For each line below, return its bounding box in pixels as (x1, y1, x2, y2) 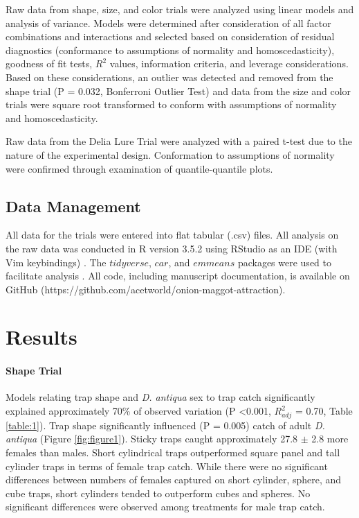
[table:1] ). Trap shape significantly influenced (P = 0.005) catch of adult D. (6, 417, 325, 432)
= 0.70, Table (295, 404, 353, 418)
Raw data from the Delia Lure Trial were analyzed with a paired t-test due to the (6, 134, 352, 148)
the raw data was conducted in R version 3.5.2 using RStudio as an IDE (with (6, 241, 338, 255)
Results (6, 322, 77, 351)
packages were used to (237, 254, 331, 269)
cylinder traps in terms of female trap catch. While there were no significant (6, 458, 328, 473)
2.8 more (311, 431, 349, 446)
